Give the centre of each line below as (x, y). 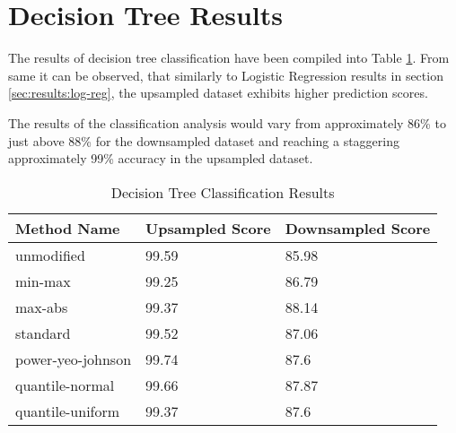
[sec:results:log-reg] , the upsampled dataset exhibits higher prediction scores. (218, 93)
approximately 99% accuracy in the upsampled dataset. (161, 158)
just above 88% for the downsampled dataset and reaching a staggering (204, 140)
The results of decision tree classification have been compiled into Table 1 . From (229, 58)
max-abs (42, 307)
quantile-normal (65, 385)
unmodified (50, 255)
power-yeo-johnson (74, 359)
